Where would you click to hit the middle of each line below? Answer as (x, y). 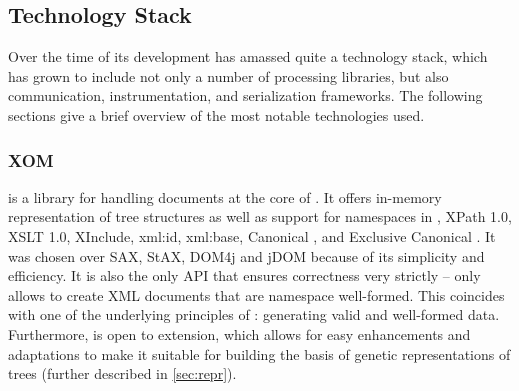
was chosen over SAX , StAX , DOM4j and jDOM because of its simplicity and (246, 255)
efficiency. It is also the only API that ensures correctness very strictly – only (244, 275)
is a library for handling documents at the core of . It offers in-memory (225, 196)
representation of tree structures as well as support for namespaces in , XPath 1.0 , (260, 216)
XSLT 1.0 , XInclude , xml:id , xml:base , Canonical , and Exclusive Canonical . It (252, 235)
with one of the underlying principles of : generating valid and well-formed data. (254, 314)
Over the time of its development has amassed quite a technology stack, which (248, 56)
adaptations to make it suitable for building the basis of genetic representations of (259, 353)
